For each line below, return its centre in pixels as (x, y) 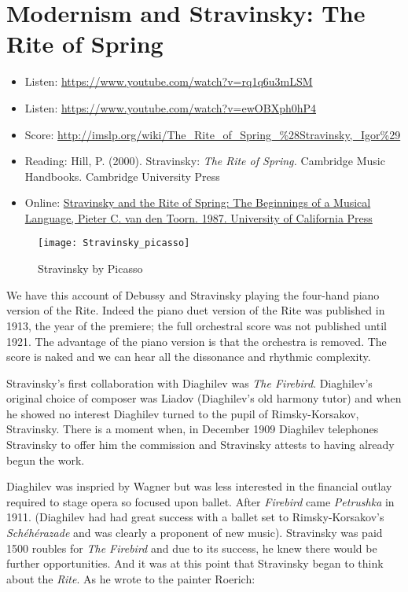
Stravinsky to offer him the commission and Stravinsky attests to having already (200, 445)
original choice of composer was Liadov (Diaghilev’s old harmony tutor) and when (204, 398)
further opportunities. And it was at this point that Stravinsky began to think (195, 563)
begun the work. (46, 460)
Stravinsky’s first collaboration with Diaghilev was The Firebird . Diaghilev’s (189, 382)
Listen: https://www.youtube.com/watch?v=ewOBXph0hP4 (171, 107)
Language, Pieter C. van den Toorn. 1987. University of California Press (198, 217)
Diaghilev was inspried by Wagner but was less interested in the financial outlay (199, 486)
